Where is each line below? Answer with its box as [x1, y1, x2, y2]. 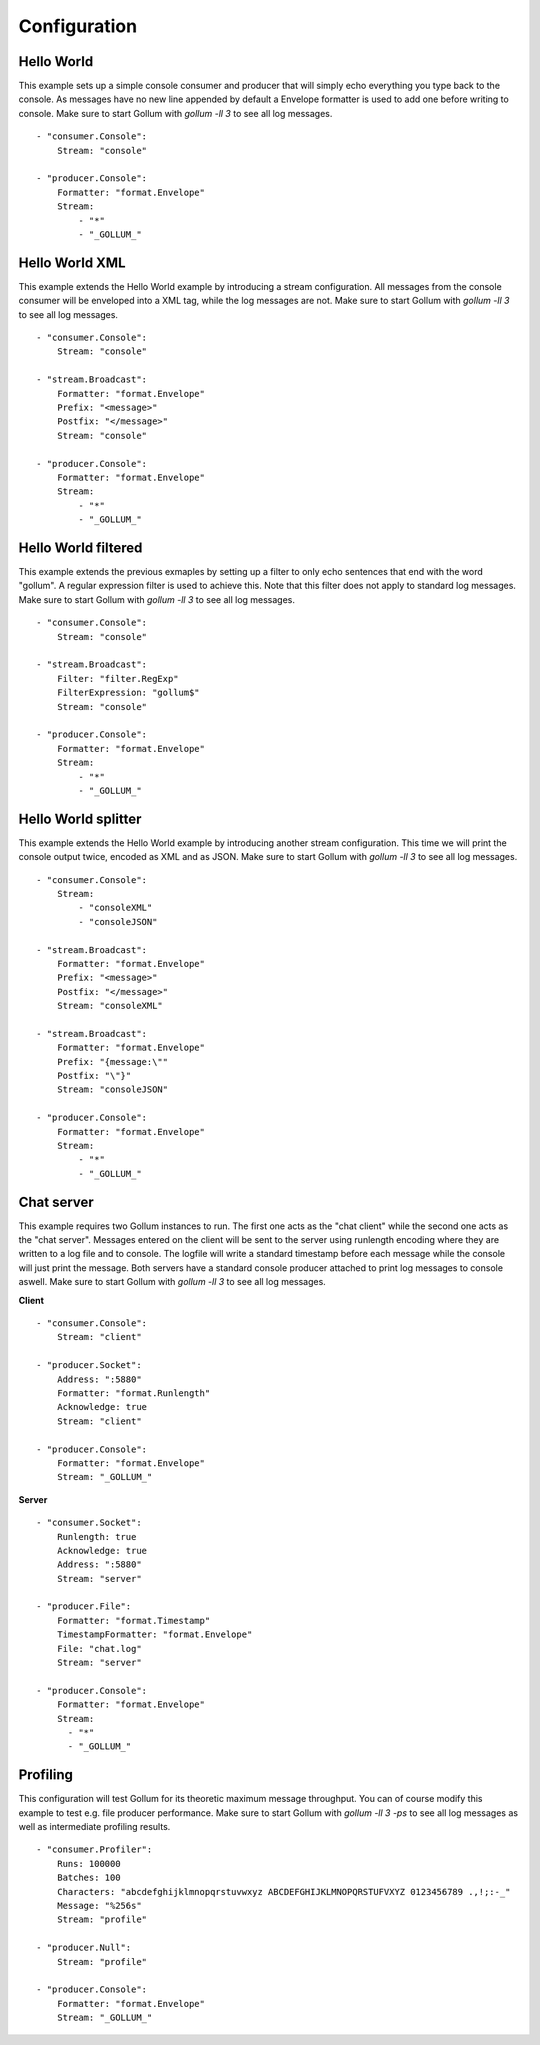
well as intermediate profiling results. [18, 1821, 171, 1833]
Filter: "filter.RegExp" [56, 673, 179, 684]
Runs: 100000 [56, 1858, 121, 1869]
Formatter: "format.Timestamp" [56, 1615, 211, 1626]
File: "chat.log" [56, 1643, 142, 1654]
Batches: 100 [56, 1872, 121, 1884]
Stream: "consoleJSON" [56, 1084, 169, 1095]
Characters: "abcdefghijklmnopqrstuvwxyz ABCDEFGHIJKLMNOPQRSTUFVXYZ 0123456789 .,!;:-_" [56, 1886, 511, 1897]
